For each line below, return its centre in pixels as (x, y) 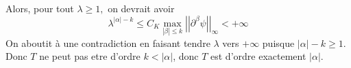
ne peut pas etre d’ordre (90, 56)
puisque (278, 42)
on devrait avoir (141, 8)
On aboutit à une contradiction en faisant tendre (108, 42)
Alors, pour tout (40, 8)
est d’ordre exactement (258, 56)
